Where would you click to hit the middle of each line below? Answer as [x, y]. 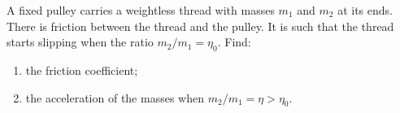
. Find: [234, 42]
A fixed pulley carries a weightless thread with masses [141, 10]
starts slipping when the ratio [80, 42]
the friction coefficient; [82, 70]
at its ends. [365, 10]
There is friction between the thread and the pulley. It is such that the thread [200, 26]
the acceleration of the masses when [115, 97]
